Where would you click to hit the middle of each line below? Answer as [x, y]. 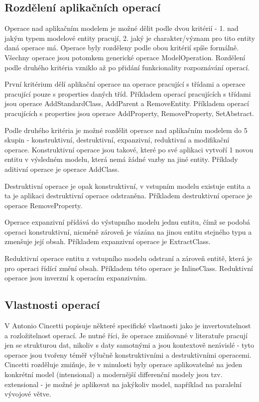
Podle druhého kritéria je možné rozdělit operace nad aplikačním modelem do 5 [126, 130]
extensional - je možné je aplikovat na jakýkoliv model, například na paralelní [123, 384]
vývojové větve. [28, 394]
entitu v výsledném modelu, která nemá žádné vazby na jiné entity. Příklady [121, 159]
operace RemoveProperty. [44, 205]
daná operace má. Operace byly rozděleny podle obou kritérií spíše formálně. [122, 48]
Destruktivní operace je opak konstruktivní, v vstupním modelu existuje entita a [128, 186]
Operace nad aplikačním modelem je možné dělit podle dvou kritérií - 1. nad [122, 28]
